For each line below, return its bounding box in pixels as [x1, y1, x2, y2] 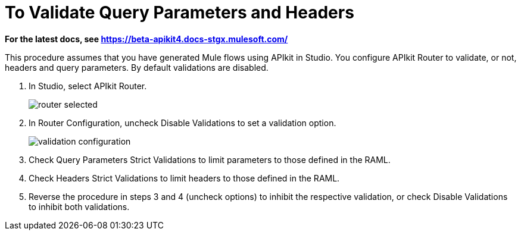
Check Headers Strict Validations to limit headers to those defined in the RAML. [29, 173, 340, 183]
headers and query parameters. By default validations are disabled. [5, 62, 269, 73]
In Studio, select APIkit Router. [29, 80, 147, 91]
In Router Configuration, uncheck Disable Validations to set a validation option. [29, 117, 336, 128]
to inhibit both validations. [29, 201, 130, 212]
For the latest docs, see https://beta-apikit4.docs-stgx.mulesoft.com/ [5, 33, 288, 44]
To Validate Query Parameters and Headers [5, 2, 354, 23]
